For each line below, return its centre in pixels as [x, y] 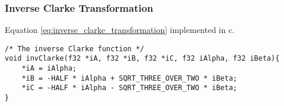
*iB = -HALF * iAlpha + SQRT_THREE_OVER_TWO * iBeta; [129, 78]
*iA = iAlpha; [49, 69]
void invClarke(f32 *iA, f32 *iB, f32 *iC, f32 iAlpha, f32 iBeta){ [142, 59]
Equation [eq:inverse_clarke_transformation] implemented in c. [120, 30]
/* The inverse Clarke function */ [75, 49]
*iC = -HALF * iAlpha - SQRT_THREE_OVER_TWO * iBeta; [129, 88]
